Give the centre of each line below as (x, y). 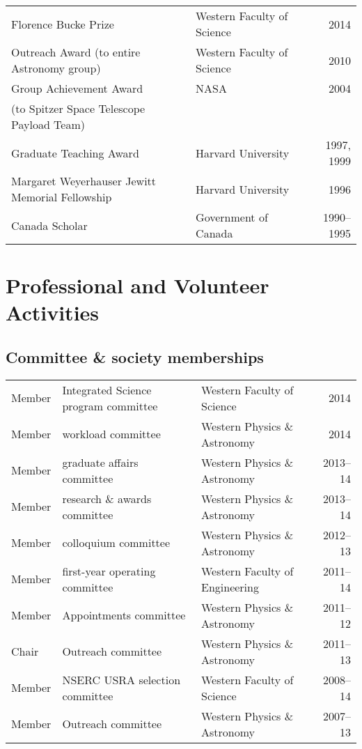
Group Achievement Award (77, 88)
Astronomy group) (56, 68)
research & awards (107, 498)
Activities (53, 312)
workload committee (111, 434)
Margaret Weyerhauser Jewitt (84, 181)
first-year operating (109, 571)
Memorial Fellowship (62, 197)
